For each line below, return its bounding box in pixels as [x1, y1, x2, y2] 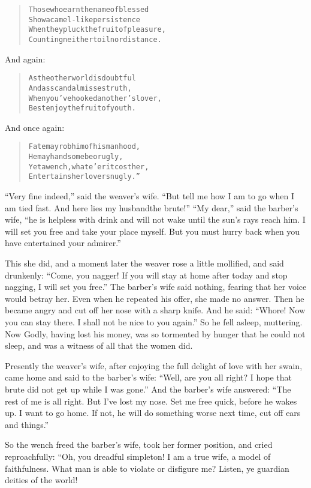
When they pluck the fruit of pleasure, [28, 25, 166, 34]
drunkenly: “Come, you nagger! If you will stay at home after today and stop [5, 268, 288, 281]
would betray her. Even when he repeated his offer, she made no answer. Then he [5, 292, 304, 304]
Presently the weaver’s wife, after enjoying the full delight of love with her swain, [5, 359, 303, 372]
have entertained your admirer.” [5, 236, 121, 249]
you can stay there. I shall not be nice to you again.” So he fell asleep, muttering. [5, 316, 303, 328]
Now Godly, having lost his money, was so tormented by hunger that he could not [5, 327, 306, 340]
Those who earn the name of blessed [28, 5, 149, 14]
